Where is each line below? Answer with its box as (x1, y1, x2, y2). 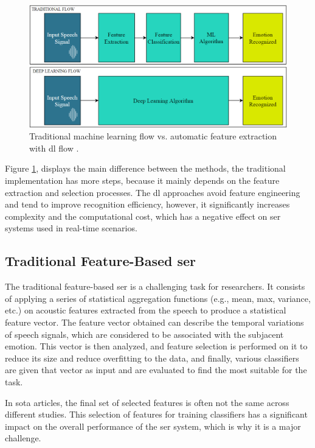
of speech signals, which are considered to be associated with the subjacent (5, 327, 284, 340)
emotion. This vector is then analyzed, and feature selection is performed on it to (5, 340, 308, 352)
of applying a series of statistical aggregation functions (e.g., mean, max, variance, (5, 292, 311, 304)
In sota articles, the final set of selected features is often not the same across (5, 396, 289, 408)
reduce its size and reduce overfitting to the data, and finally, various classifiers (5, 351, 299, 364)
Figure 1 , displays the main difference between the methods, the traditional (5, 162, 286, 175)
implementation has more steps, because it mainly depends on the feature (5, 174, 280, 187)
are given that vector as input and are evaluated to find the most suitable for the (5, 363, 307, 376)
